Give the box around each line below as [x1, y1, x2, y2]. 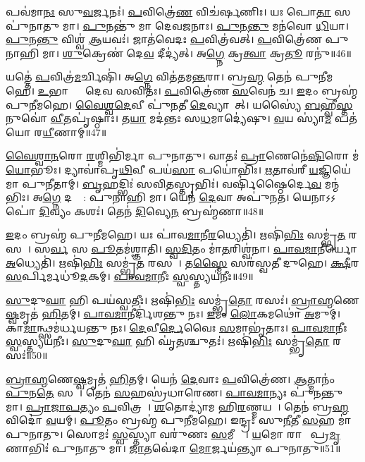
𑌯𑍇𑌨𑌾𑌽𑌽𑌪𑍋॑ [292, 190, 336, 205]
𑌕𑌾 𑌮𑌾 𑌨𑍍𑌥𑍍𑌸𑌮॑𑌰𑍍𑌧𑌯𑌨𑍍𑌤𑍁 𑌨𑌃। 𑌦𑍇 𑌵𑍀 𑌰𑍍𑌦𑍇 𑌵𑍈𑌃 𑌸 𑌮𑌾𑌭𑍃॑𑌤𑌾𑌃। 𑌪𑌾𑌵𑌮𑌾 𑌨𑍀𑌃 [6, 320, 347, 334]
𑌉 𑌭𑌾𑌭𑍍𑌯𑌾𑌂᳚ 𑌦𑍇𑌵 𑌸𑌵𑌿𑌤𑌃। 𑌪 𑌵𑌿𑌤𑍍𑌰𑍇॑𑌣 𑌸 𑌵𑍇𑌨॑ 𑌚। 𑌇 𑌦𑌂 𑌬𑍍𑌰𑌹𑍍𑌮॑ [37, 83, 358, 97]
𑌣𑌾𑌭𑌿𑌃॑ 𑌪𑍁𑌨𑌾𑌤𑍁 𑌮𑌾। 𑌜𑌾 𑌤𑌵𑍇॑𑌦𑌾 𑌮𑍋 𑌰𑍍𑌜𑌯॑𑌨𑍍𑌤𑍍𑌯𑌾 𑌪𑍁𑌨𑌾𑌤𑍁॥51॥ [6, 440, 341, 455]
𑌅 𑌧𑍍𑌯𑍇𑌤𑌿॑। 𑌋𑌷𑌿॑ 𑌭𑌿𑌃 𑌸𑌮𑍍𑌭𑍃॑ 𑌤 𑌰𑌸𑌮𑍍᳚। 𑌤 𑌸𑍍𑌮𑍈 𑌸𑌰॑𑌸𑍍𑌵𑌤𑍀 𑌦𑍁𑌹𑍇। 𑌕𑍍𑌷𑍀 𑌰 [6, 255, 359, 269]
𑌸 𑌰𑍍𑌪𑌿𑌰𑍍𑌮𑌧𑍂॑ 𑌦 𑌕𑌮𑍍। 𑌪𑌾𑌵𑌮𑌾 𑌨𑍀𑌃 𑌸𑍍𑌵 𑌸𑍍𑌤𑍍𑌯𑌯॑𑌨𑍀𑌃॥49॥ [6, 269, 254, 284]
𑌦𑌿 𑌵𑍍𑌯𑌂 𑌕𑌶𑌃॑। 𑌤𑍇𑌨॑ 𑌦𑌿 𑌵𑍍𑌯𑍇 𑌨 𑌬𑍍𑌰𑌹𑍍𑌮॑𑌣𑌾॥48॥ [39, 203, 264, 218]
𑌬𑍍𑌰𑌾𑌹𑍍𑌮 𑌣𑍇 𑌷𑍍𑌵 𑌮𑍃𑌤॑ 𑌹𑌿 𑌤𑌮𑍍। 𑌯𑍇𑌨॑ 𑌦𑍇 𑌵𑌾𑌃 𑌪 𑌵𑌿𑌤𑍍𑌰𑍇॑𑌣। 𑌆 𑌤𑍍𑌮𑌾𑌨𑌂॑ [6, 371, 335, 386]
